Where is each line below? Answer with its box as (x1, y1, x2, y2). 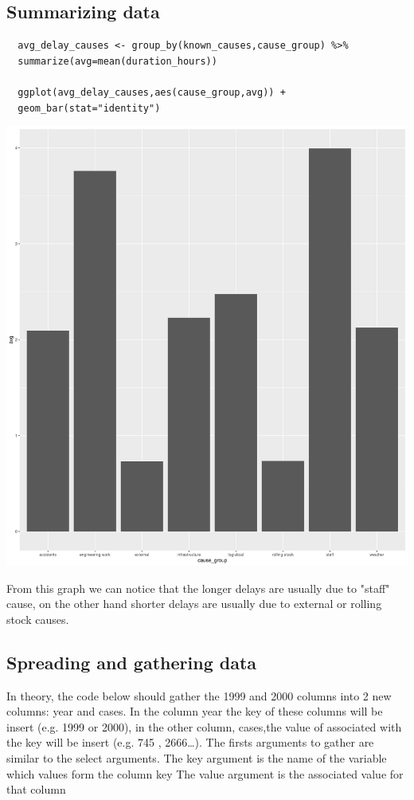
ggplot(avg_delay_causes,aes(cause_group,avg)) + (18, 86, 286, 98)
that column (6, 781, 66, 798)
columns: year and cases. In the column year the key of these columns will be (6, 703, 383, 720)
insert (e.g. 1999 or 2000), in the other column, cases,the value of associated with (6, 718, 402, 735)
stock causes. (6, 610, 69, 627)
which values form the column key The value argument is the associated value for (6, 765, 404, 782)
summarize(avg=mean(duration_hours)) (18, 55, 217, 67)
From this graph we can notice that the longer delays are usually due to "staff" (6, 579, 390, 596)
